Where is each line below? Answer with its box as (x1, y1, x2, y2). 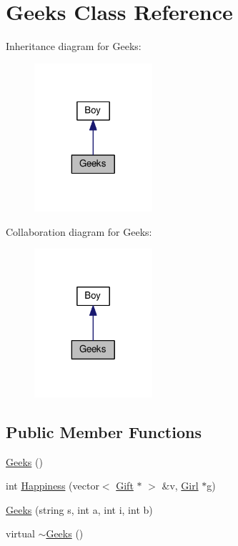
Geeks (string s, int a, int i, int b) (6, 502, 153, 517)
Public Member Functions (6, 420, 202, 442)
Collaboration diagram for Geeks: (6, 224, 152, 239)
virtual (6, 526, 35, 541)
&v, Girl (162, 478, 199, 493)
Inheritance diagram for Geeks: (6, 39, 142, 54)
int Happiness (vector (6, 478, 99, 493)
